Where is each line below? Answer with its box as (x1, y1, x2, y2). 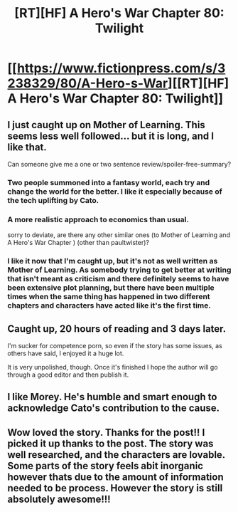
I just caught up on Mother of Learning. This (7, 119, 206, 131)
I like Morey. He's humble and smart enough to (7, 391, 217, 403)
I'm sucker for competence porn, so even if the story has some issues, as (7, 341, 222, 350)
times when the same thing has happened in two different (7, 292, 211, 302)
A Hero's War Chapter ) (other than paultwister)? (7, 239, 149, 247)
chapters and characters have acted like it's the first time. (7, 301, 211, 310)
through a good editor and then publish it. (7, 370, 129, 379)
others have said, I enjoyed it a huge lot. (7, 349, 124, 357)
